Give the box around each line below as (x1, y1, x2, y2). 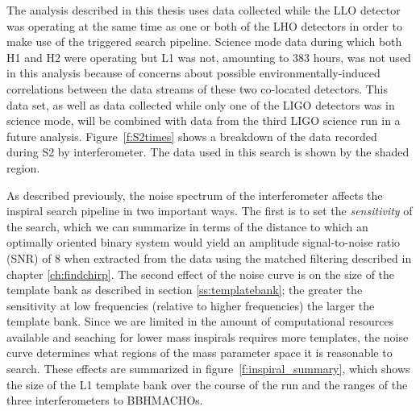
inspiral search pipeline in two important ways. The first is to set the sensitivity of (6, 202, 413, 219)
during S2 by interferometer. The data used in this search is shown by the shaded (6, 143, 410, 160)
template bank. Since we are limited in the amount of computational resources (6, 313, 394, 330)
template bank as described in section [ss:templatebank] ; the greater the (6, 281, 363, 298)
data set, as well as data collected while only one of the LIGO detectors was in (6, 96, 395, 113)
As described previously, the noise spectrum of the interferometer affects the (6, 186, 383, 203)
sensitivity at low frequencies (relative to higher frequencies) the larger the (6, 297, 375, 313)
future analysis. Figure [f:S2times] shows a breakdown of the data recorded (6, 127, 377, 144)
